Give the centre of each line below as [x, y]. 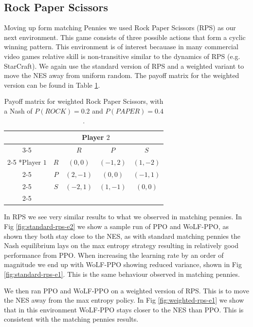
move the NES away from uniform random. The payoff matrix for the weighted [122, 75]
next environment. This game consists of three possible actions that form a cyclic [125, 37]
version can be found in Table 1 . [52, 85]
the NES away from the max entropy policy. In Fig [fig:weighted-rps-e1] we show [124, 300]
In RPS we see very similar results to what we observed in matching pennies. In [123, 217]
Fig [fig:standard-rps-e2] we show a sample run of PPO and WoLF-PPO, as [116, 226]
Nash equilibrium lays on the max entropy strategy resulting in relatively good [121, 245]
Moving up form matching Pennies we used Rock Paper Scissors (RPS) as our [120, 28]
